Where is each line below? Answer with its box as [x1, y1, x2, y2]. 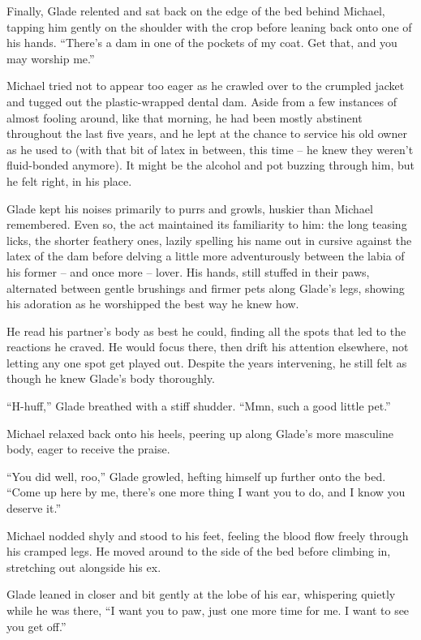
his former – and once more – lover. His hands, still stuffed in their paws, [6, 263, 370, 280]
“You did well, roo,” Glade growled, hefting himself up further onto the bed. [6, 467, 386, 484]
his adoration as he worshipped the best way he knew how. [6, 295, 299, 312]
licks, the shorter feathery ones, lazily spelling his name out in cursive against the [6, 231, 412, 248]
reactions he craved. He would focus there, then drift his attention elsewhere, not [6, 338, 409, 355]
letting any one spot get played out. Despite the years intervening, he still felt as [6, 354, 407, 371]
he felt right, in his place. [6, 172, 132, 189]
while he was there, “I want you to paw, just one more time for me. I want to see [6, 602, 410, 618]
